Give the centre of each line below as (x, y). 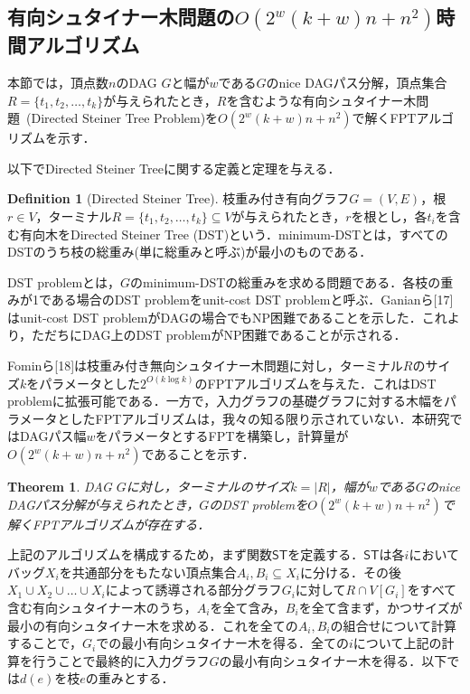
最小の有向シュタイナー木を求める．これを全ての (153, 625)
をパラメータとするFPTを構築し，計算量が (222, 436)
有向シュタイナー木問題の (121, 17)
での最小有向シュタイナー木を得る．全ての (222, 643)
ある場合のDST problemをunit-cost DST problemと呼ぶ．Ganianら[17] (252, 300)
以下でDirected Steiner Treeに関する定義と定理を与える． (174, 168)
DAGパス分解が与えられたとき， (103, 504)
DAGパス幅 (53, 436)
